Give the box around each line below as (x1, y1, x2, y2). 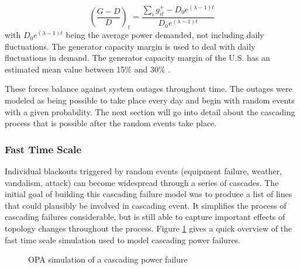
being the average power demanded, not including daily (65, 29, 264, 41)
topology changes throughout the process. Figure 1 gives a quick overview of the (5, 222, 292, 234)
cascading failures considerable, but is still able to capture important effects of (5, 211, 285, 223)
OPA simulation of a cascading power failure (28, 253, 188, 265)
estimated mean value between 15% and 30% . (5, 63, 171, 75)
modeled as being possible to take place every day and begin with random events (5, 94, 295, 106)
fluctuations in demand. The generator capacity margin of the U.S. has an (5, 51, 270, 64)
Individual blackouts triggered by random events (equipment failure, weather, (5, 165, 282, 177)
